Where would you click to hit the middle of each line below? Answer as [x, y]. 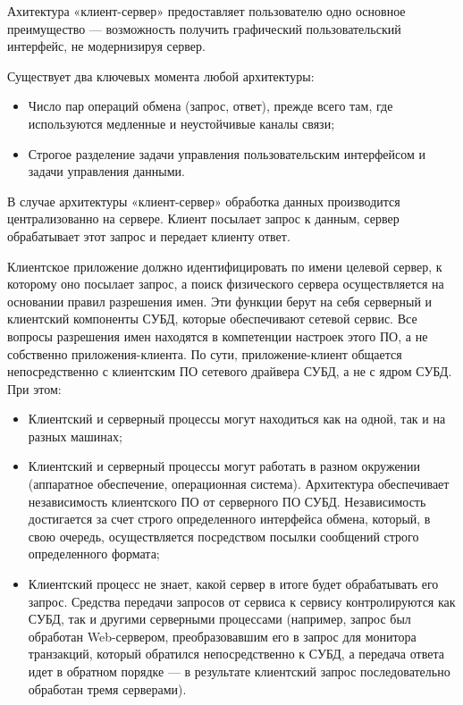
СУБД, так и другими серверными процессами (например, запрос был [219, 619]
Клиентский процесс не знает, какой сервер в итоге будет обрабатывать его [233, 584]
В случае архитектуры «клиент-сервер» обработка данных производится [204, 201]
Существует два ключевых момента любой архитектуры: [161, 76]
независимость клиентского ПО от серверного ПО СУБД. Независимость [227, 501]
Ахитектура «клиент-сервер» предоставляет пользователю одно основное [206, 11]
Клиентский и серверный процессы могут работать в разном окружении [224, 466]
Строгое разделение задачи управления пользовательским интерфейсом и [227, 153]
